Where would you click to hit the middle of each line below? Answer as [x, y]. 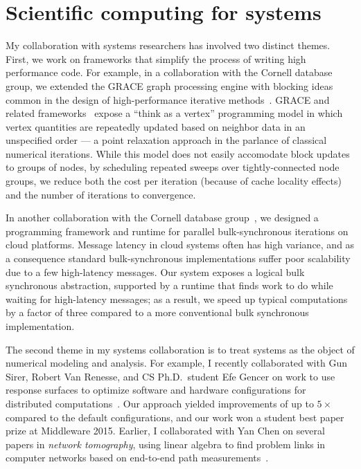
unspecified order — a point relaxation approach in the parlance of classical [166, 140]
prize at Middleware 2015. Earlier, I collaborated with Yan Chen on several [165, 431]
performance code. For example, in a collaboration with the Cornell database [169, 72]
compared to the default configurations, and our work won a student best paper [175, 417]
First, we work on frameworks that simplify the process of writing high [156, 58]
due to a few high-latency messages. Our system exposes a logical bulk [155, 272]
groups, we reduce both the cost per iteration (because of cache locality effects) [174, 181]
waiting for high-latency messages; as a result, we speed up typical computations [177, 298]
